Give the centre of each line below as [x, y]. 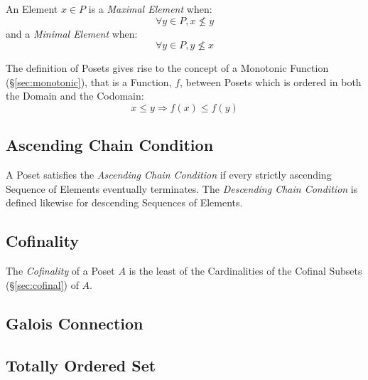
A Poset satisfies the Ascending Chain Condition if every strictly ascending [169, 175]
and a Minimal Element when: [72, 33]
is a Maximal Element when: [150, 9]
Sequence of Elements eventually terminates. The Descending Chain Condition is [182, 188]
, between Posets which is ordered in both [271, 81]
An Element [32, 9]
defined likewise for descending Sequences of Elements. [124, 202]
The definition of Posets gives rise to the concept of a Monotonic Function [167, 68]
